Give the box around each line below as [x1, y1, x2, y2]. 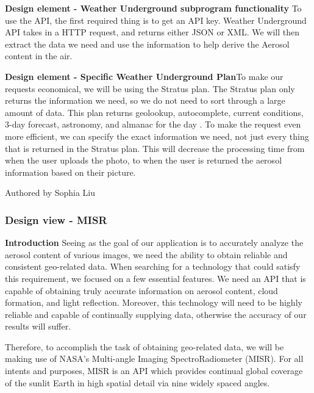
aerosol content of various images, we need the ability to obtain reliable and [5, 248, 288, 261]
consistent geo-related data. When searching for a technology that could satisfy [5, 260, 301, 273]
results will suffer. [5, 320, 71, 333]
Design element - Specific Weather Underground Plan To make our [5, 70, 284, 82]
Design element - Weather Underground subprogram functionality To [5, 2, 302, 14]
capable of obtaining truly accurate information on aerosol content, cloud [5, 284, 278, 297]
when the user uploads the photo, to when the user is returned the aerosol [5, 154, 282, 167]
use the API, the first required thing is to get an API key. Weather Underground [5, 13, 307, 26]
